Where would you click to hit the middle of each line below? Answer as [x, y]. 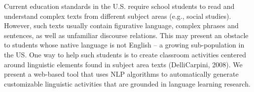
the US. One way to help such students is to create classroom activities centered [125, 54]
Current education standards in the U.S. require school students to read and [119, 6]
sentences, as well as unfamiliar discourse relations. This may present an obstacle [126, 35]
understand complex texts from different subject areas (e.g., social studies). [118, 16]
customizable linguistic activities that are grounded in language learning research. [127, 83]
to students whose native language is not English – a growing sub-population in [124, 45]
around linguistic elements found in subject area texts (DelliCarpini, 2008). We [123, 64]
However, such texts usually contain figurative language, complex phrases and [121, 25]
